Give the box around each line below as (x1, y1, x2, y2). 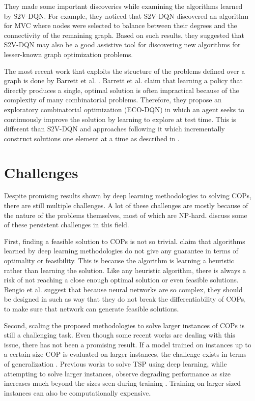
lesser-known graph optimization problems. (4, 49, 133, 59)
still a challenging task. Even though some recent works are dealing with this (4, 330, 235, 340)
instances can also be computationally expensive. (4, 387, 151, 398)
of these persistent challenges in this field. (4, 219, 129, 230)
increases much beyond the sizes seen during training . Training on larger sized (4, 378, 241, 388)
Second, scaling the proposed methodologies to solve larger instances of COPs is (4, 320, 245, 330)
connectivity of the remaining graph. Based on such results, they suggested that (4, 30, 244, 40)
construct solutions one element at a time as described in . (4, 133, 180, 143)
